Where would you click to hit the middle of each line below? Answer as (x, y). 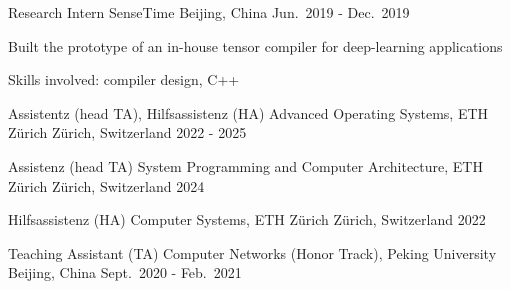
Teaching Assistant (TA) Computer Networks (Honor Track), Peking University (252, 252)
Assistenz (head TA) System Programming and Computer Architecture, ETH (245, 165)
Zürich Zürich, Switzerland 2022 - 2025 (127, 132)
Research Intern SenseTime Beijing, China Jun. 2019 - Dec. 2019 (209, 12)
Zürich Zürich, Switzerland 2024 (106, 185)
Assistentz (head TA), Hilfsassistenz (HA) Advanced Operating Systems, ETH (248, 112)
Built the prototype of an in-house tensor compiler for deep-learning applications (255, 45)
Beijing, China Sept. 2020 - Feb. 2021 (125, 272)
